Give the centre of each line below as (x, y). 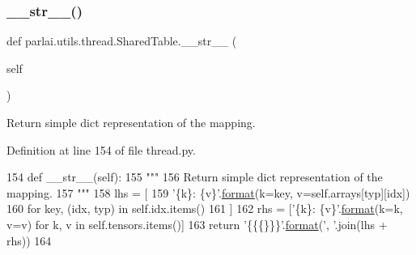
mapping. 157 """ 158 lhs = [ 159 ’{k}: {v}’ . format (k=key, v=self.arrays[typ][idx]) (208, 192)
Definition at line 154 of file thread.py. (101, 149)
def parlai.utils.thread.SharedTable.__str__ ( (122, 41)
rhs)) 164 (29, 240)
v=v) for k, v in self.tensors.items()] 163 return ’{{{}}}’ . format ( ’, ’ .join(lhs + (197, 224)
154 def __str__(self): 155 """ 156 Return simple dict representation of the (195, 177)
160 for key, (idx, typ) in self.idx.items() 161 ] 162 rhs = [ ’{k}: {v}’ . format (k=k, (205, 208)
